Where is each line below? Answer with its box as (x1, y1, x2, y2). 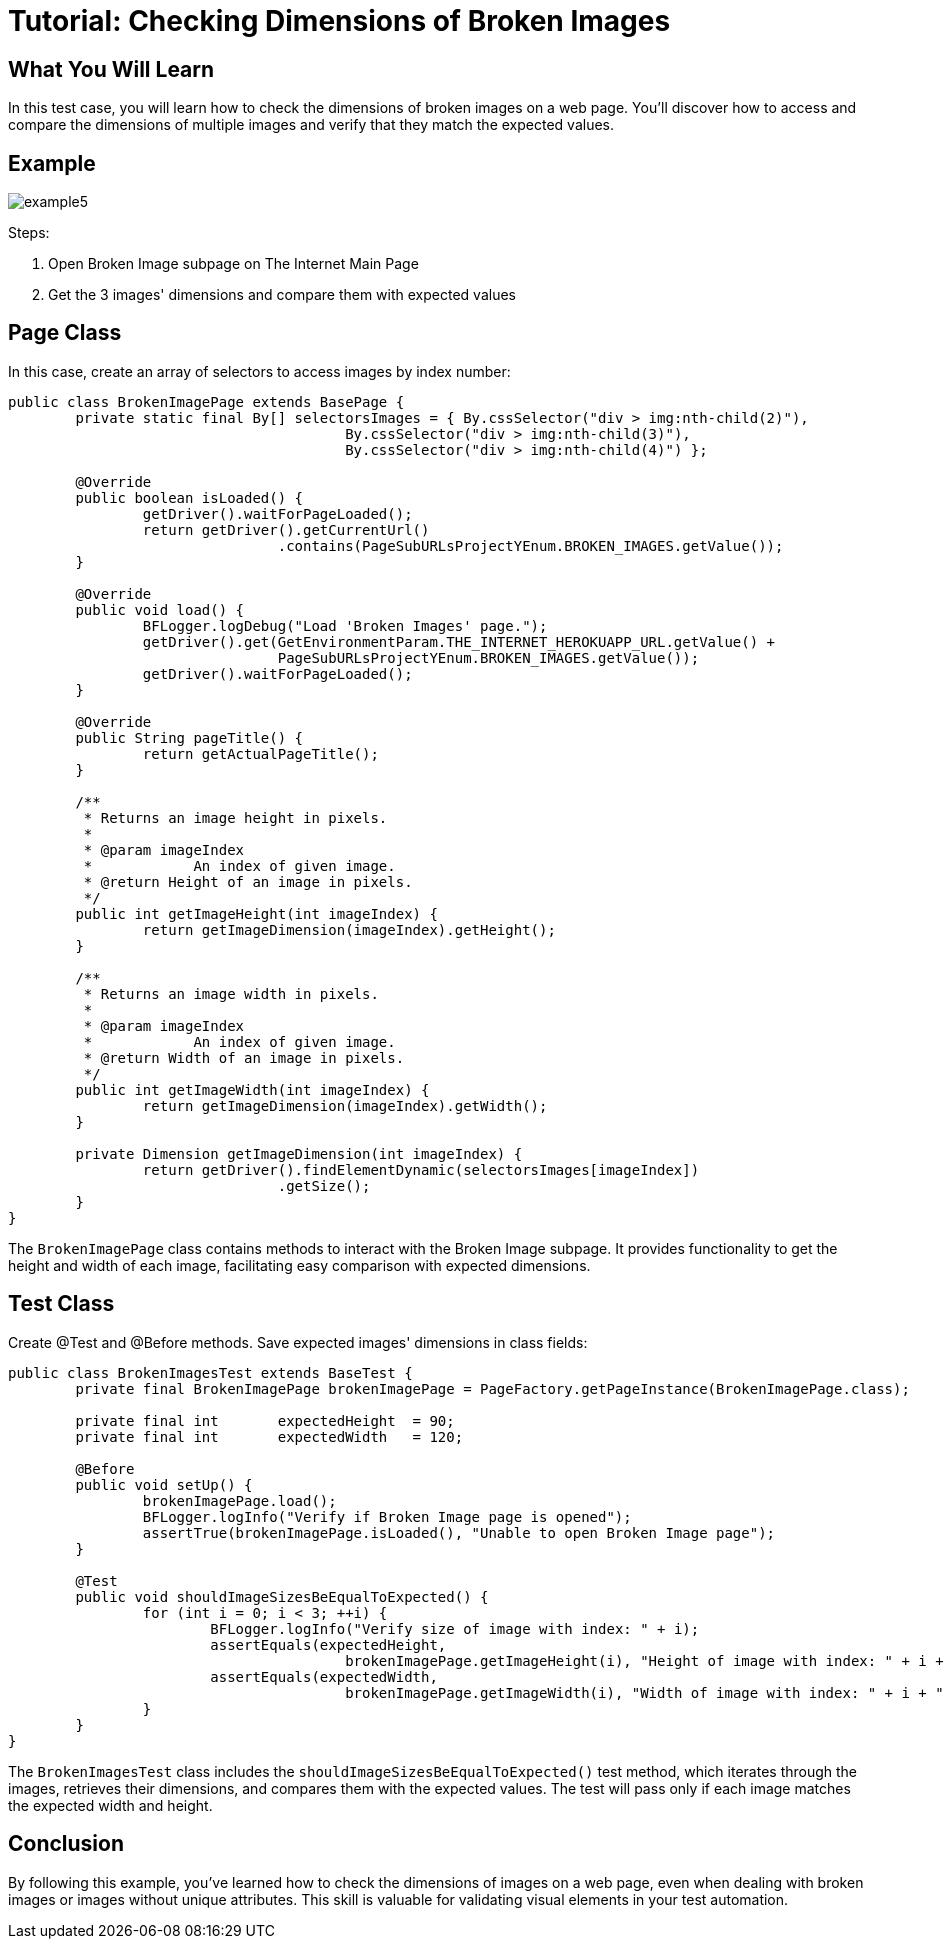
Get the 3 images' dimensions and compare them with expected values (48, 286, 516, 304)
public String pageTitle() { (75, 729, 304, 746)
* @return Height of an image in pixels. (83, 873, 413, 890)
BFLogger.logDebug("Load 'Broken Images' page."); (142, 617, 548, 634)
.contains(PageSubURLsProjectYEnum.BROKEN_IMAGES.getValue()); (277, 537, 784, 554)
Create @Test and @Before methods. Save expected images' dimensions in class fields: (8, 1333, 588, 1351)
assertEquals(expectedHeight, (210, 1636, 447, 1653)
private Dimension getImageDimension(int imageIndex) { (75, 1145, 523, 1162)
